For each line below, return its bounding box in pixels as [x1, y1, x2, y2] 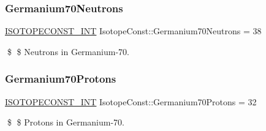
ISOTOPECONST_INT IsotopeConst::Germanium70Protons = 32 [5, 95, 257, 108]
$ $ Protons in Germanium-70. [7, 116, 124, 129]
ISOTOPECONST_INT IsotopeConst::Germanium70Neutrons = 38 [5, 24, 262, 37]
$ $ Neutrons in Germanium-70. [7, 45, 129, 58]
